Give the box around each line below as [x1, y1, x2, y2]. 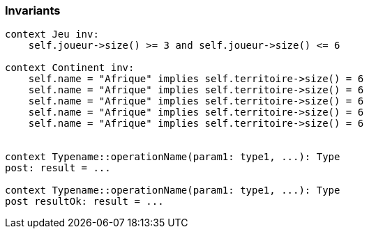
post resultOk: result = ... [5, 196, 164, 208]
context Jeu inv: [5, 29, 99, 40]
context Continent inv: [5, 62, 135, 74]
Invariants [5, 3, 61, 17]
